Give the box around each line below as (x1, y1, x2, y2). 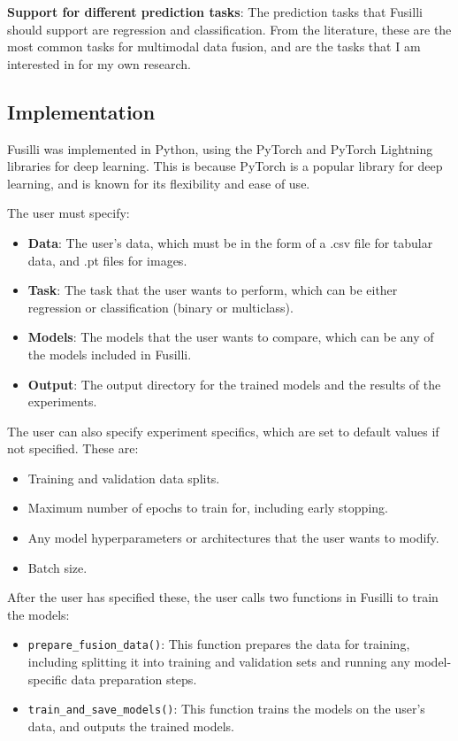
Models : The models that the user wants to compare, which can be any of (27, 328, 434, 346)
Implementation (7, 97, 156, 125)
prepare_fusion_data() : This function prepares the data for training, (27, 635, 410, 653)
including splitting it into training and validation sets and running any (27, 652, 410, 671)
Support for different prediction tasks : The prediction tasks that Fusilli (7, 3, 423, 20)
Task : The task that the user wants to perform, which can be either (27, 281, 398, 299)
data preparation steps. (71, 669, 197, 688)
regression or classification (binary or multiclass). (27, 297, 294, 316)
